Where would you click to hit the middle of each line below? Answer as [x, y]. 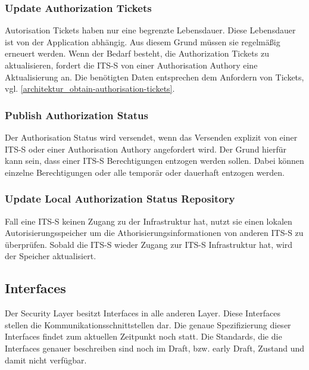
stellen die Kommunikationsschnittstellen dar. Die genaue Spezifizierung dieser [148, 324]
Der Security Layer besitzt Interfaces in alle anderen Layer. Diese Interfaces [143, 313]
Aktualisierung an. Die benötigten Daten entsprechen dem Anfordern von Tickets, [154, 77]
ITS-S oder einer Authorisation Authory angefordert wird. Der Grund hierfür [146, 149]
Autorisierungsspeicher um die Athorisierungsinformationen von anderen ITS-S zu [154, 233]
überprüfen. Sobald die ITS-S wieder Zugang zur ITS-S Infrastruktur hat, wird [149, 244]
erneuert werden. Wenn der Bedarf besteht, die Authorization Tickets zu [137, 53]
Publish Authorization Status [77, 115]
